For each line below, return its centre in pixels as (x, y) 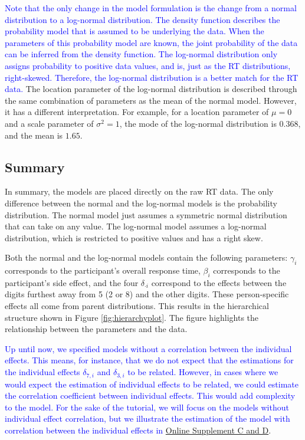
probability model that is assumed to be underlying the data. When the (135, 31)
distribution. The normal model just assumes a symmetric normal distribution (146, 214)
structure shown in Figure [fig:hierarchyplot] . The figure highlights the (132, 317)
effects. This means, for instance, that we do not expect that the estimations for (149, 360)
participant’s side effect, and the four (72, 282)
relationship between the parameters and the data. (96, 329)
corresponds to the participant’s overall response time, (103, 270)
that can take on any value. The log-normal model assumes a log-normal (136, 226)
